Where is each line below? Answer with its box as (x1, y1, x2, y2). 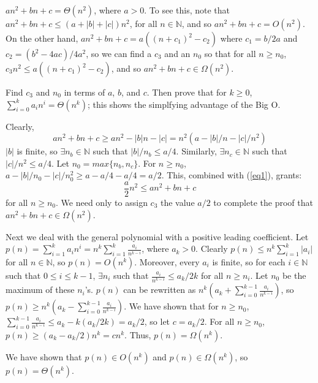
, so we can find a (86, 47, 152, 59)
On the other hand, (6, 32, 78, 44)
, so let (144, 315, 170, 328)
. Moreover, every (134, 256, 200, 268)
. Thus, (124, 328, 151, 341)
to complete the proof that (213, 196, 313, 209)
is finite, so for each (212, 256, 286, 268)
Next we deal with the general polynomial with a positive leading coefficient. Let (6, 230, 309, 243)
